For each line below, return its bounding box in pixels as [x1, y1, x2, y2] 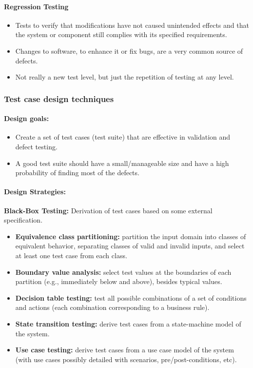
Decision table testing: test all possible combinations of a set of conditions [15, 292, 247, 303]
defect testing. [15, 142, 58, 151]
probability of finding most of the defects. [15, 167, 139, 178]
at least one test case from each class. [15, 250, 127, 260]
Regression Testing [4, 1, 69, 11]
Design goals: [4, 113, 49, 123]
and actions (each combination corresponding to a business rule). [15, 302, 210, 312]
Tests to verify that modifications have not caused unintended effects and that [15, 20, 249, 30]
